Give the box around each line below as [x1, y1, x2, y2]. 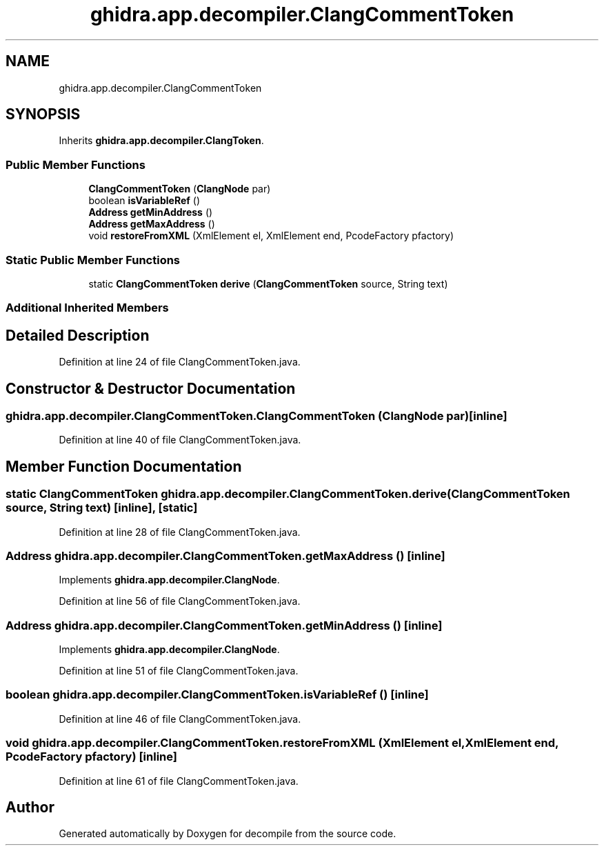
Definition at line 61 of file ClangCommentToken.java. [59, 774, 299, 787]
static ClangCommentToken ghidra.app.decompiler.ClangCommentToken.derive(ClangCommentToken [6, 487, 570, 501]
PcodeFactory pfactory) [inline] [6, 750, 177, 764]
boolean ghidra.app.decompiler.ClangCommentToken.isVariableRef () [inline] [6, 688, 429, 702]
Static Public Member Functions [6, 252, 181, 267]
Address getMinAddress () [88, 206, 213, 219]
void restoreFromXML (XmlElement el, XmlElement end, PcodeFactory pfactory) [88, 230, 454, 242]
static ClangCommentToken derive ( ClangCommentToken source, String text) [88, 277, 448, 290]
